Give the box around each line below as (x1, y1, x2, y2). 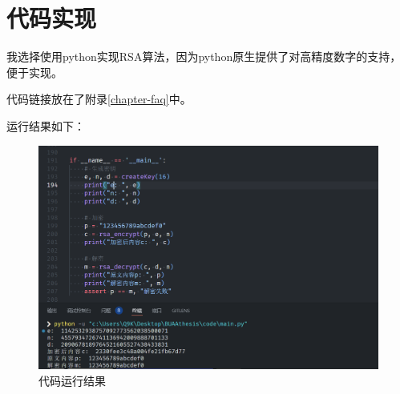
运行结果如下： (6, 117, 85, 134)
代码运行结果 (38, 372, 106, 388)
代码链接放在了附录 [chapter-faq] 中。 (6, 90, 192, 107)
